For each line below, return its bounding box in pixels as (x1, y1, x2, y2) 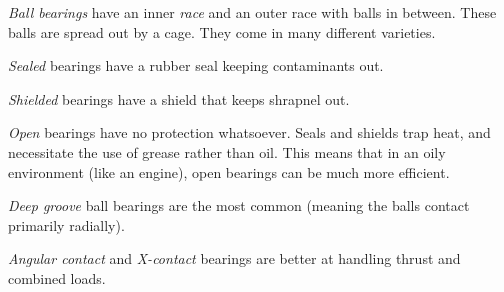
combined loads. (8, 267, 106, 288)
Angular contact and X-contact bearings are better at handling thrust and (8, 248, 461, 269)
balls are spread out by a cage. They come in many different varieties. (8, 21, 436, 42)
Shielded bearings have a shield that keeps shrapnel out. (8, 88, 350, 109)
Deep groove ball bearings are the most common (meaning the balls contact (8, 195, 470, 216)
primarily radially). (8, 214, 125, 235)
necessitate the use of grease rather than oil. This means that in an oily (8, 141, 446, 162)
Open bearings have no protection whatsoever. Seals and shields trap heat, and (8, 122, 491, 143)
